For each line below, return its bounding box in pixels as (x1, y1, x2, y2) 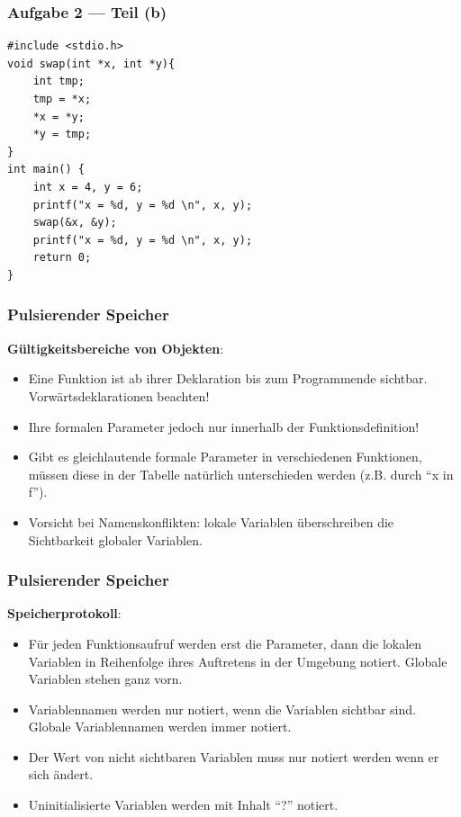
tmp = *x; (32, 93, 92, 105)
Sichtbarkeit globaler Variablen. (28, 530, 203, 549)
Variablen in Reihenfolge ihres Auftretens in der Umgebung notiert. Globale (28, 651, 447, 670)
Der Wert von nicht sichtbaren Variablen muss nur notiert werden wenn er (28, 747, 439, 766)
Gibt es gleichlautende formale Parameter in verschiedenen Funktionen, (28, 447, 422, 466)
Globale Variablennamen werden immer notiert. (28, 717, 292, 736)
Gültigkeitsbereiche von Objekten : (7, 338, 224, 357)
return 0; (32, 251, 92, 265)
